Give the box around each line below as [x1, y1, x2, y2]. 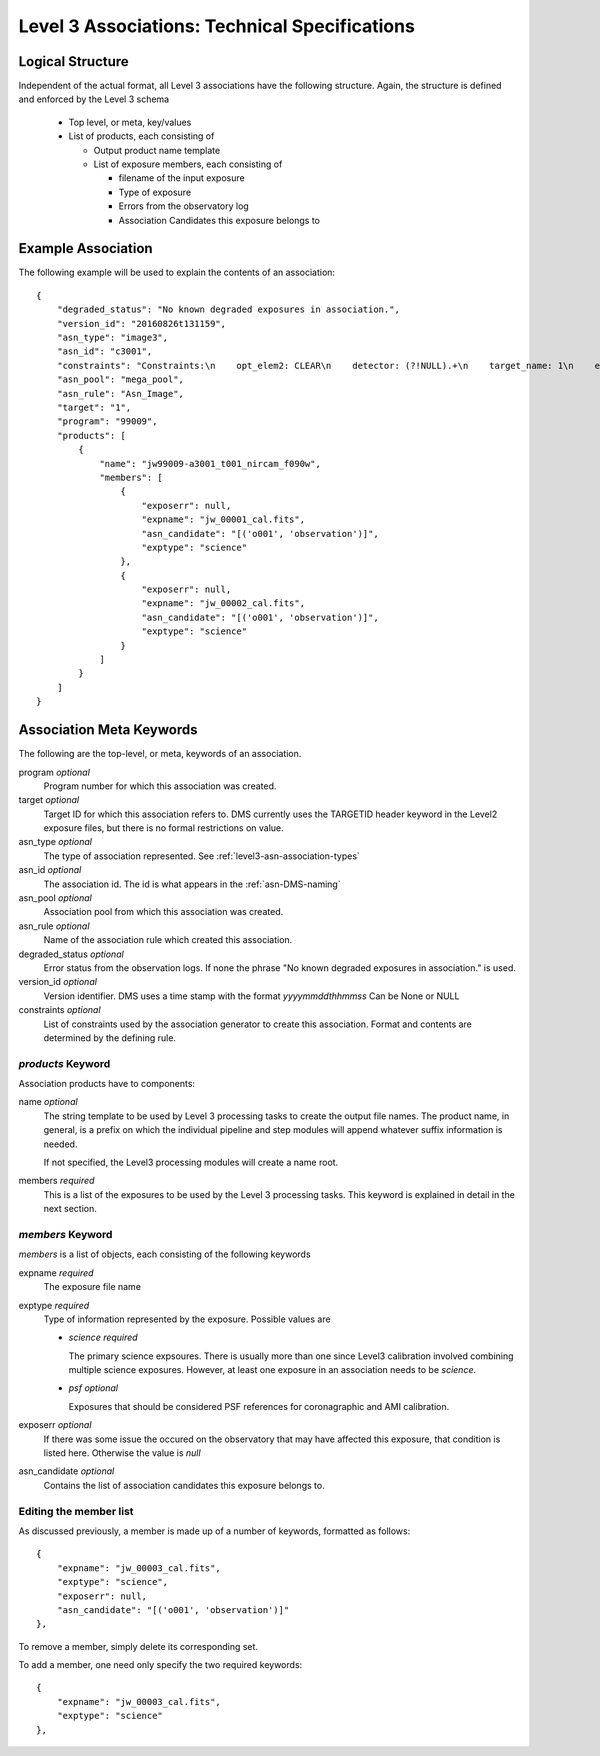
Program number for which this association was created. [43, 780, 277, 792]
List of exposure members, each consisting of [93, 158, 283, 170]
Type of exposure [118, 186, 192, 198]
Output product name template [93, 144, 221, 156]
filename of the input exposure [118, 172, 245, 184]
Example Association [18, 240, 154, 257]
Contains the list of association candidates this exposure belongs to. [43, 1479, 325, 1491]
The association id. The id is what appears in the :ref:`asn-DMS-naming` [43, 878, 341, 890]
